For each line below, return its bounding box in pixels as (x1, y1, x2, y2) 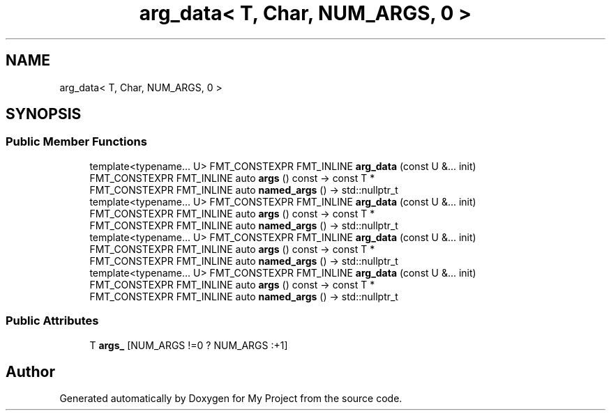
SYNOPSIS (6, 105, 82, 123)
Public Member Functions (6, 134, 147, 149)
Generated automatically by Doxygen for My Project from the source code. (59, 392, 402, 405)
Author (6, 362, 55, 380)
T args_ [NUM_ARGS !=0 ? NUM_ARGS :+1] (89, 339, 288, 351)
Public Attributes (6, 314, 99, 328)
